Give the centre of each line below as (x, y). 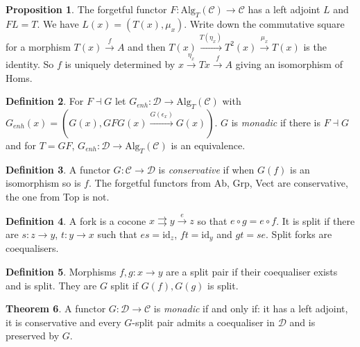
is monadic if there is (276, 122)
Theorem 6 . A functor (56, 308)
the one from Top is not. (58, 196)
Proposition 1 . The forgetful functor (86, 9)
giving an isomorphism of (289, 64)
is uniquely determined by (120, 64)
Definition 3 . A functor (58, 169)
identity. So (30, 64)
